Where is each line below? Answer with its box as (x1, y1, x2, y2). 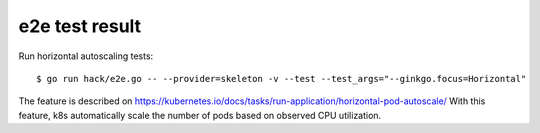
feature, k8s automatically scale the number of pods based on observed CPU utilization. (18, 109, 382, 121)
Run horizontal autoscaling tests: (18, 50, 154, 62)
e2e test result (18, 15, 142, 37)
